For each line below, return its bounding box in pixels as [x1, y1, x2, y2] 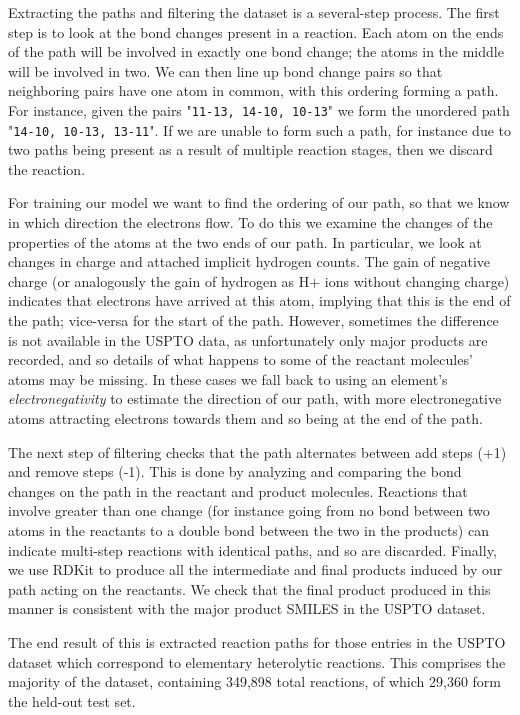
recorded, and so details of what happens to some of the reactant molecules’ [8, 349, 473, 370]
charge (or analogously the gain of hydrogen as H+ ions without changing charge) [8, 270, 510, 291]
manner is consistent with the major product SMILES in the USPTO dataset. [8, 598, 486, 619]
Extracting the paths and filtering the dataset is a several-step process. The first [8, 2, 500, 22]
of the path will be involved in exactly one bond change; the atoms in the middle [8, 41, 504, 62]
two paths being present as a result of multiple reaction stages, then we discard [8, 139, 493, 160]
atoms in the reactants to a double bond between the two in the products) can [8, 519, 489, 540]
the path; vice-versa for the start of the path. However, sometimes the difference [8, 310, 499, 331]
